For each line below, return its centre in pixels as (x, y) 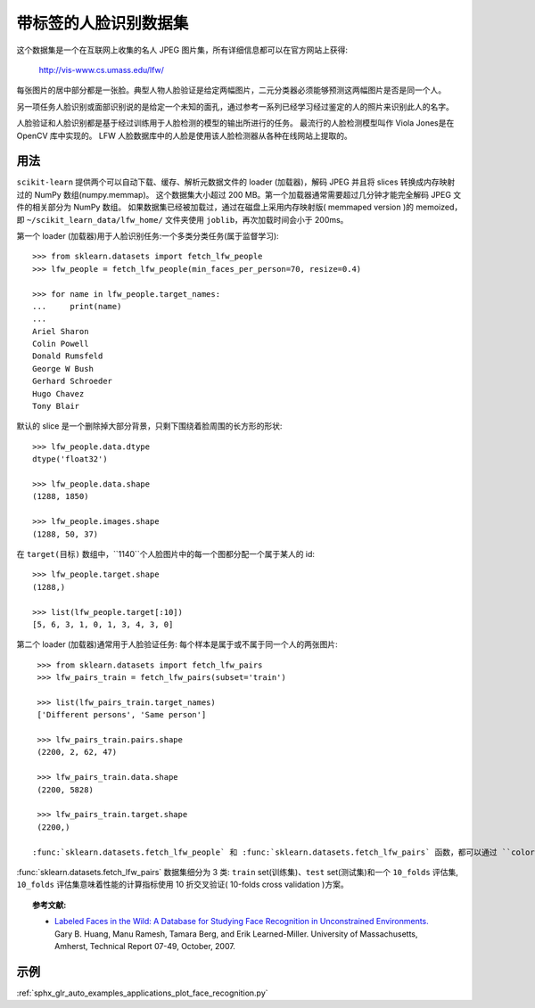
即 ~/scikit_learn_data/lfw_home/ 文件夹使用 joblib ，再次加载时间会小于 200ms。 (182, 219)
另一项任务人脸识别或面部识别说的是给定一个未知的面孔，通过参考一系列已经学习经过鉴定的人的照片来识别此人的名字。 (235, 106)
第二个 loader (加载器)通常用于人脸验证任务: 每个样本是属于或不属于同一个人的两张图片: (177, 644)
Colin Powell (61, 344)
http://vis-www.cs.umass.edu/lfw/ (102, 70)
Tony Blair (56, 406)
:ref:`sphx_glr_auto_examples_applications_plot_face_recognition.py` (142, 993)
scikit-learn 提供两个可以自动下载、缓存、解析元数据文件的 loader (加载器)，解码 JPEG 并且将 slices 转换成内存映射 (236, 182)
